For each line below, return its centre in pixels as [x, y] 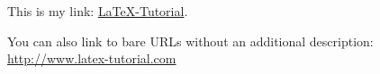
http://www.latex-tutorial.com [92, 58]
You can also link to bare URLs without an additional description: [190, 41]
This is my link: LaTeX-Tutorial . [98, 11]
